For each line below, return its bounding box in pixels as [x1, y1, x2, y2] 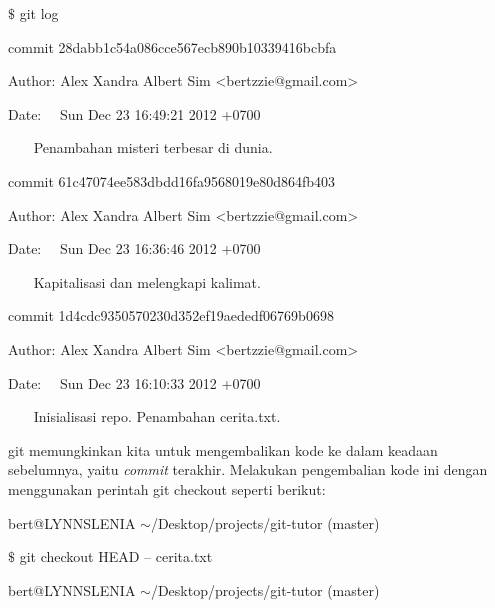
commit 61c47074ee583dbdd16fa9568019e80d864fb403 [8, 170, 336, 191]
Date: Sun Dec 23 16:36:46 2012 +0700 [8, 238, 261, 259]
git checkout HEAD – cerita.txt [19, 546, 213, 567]
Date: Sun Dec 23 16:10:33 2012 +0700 [8, 372, 261, 393]
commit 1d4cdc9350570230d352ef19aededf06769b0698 [8, 305, 334, 326]
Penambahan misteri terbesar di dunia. [33, 137, 273, 158]
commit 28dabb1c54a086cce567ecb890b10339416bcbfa [8, 36, 337, 57]
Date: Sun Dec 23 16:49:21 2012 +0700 [8, 103, 261, 124]
